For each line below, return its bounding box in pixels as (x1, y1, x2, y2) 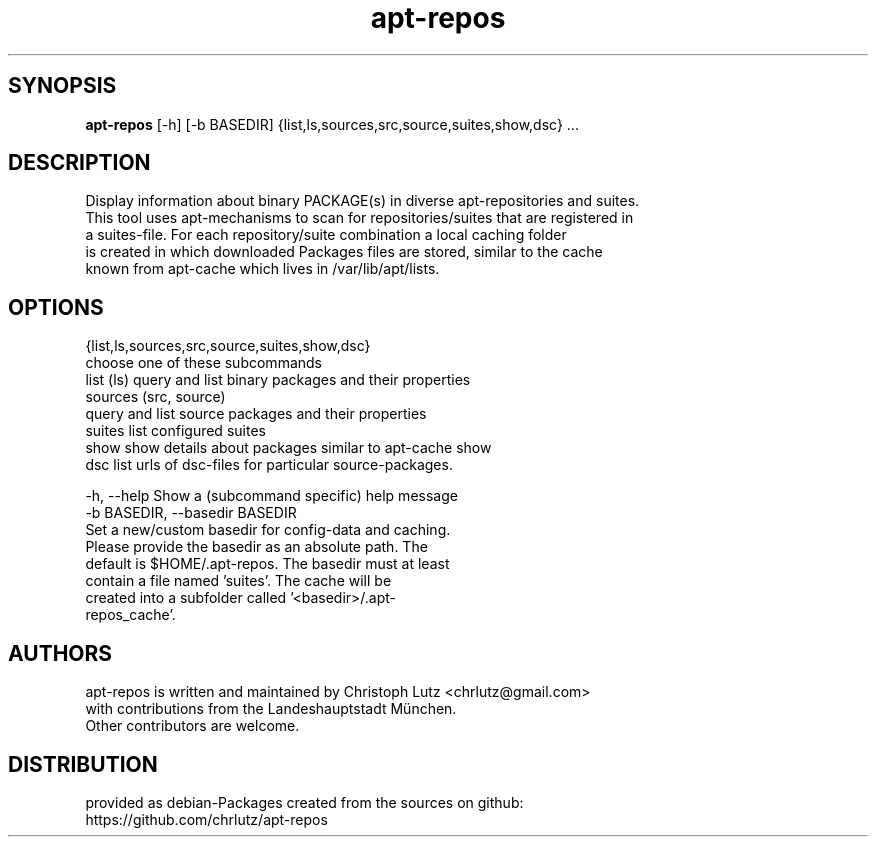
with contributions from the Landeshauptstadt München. (85, 700, 457, 718)
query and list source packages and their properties (85, 405, 427, 423)
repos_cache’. (85, 606, 176, 624)
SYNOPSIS (8, 73, 117, 99)
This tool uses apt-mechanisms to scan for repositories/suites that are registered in (85, 209, 634, 227)
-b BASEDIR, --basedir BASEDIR (85, 504, 297, 522)
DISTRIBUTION (8, 751, 158, 777)
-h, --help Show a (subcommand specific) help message (85, 487, 458, 505)
